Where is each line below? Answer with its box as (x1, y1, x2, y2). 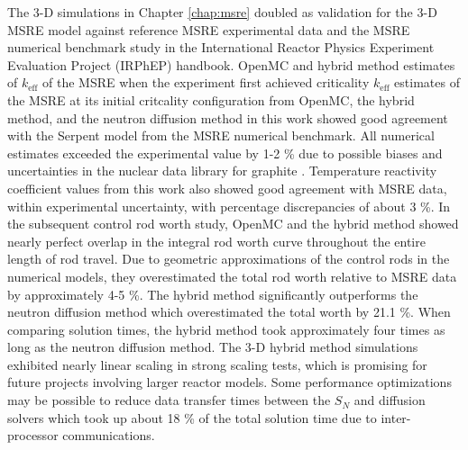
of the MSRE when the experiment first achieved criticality (42, 73, 370, 92)
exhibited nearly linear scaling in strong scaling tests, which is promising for (7, 355, 427, 373)
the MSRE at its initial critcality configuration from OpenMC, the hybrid (7, 90, 415, 109)
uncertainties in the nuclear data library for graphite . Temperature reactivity (7, 161, 437, 180)
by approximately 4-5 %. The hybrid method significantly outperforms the (7, 284, 418, 303)
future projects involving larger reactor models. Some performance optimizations (7, 373, 452, 391)
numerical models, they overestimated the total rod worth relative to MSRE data (7, 266, 457, 285)
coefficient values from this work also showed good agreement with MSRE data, (7, 178, 447, 197)
